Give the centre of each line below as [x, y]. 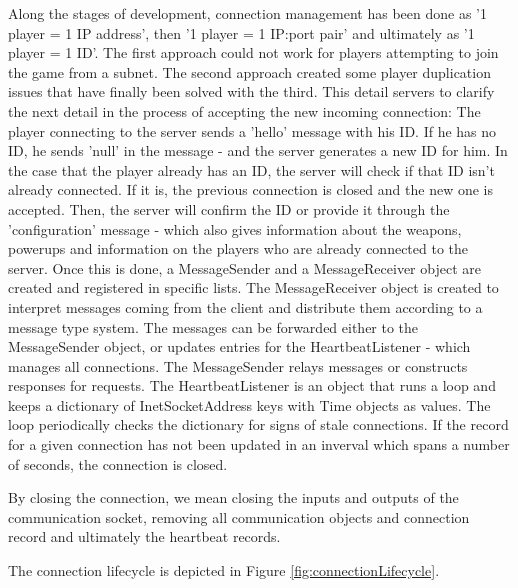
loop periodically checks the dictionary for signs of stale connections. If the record [258, 424]
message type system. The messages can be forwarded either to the [213, 326]
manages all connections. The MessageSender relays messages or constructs [238, 365]
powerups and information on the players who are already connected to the [238, 248]
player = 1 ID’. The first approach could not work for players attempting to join [253, 52]
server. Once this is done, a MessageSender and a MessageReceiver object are [244, 267]
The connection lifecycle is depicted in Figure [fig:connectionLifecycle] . [224, 570]
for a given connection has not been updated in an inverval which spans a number [259, 444]
